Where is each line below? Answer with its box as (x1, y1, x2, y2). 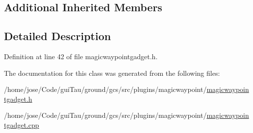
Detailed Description (4, 28, 111, 44)
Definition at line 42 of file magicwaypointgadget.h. (4, 51, 158, 61)
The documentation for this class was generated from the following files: (4, 67, 220, 78)
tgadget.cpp (4, 119, 39, 130)
